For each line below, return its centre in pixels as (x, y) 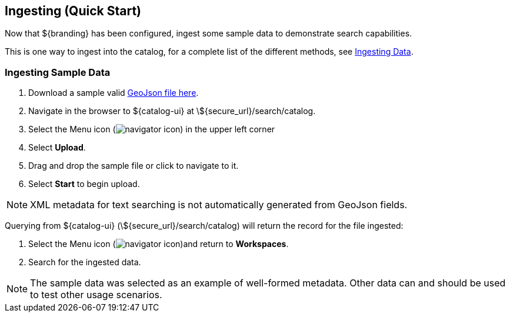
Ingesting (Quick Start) (73, 11)
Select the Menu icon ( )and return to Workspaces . (159, 244)
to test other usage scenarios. (96, 295)
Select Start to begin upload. (84, 184)
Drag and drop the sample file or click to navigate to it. (134, 166)
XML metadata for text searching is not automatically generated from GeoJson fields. (219, 205)
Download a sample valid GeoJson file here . (114, 93)
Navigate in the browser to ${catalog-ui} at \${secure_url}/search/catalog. (172, 111)
